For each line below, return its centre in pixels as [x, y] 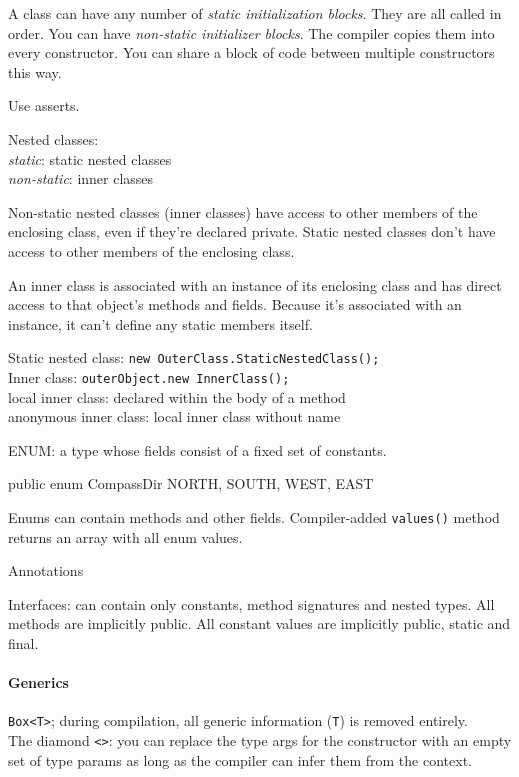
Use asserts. [44, 105]
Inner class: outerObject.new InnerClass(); [149, 376]
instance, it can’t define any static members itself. [160, 323]
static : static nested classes [90, 158]
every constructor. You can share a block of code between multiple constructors [251, 52]
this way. [35, 71]
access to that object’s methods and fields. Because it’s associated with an [235, 304]
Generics [38, 682]
